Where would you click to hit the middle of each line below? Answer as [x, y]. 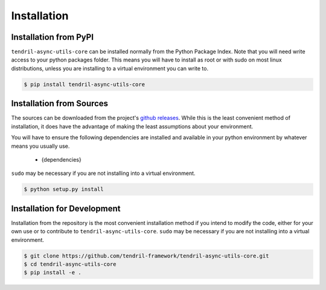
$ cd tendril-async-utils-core [70, 264]
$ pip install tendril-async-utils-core [84, 84]
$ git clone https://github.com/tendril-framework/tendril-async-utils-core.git [146, 256]
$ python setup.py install [64, 189]
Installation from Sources [60, 103]
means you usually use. [40, 146]
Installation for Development [66, 208]
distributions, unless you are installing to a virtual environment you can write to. [110, 68]
